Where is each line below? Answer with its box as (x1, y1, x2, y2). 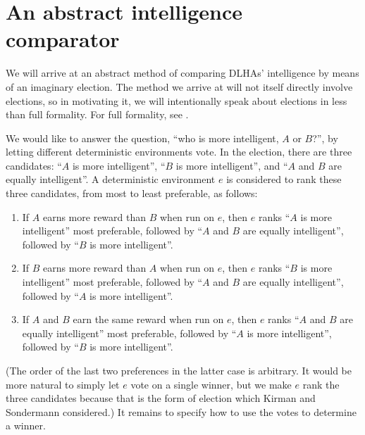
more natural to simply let (6, 377, 120, 391)
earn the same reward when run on (73, 312, 224, 327)
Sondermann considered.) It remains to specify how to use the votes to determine (6, 404, 357, 419)
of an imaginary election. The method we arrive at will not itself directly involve (6, 79, 353, 94)
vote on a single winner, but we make (130, 377, 292, 391)
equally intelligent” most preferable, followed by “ (22, 325, 237, 340)
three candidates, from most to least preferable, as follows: (6, 186, 258, 201)
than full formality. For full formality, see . (6, 107, 189, 122)
